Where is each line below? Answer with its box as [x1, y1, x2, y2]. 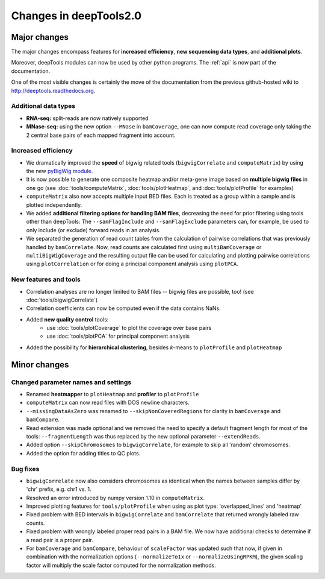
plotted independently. [26, 201, 82, 208]
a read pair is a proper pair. [26, 536, 93, 543]
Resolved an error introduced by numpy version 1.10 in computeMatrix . [26, 494, 205, 501]
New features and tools [11, 275, 81, 283]
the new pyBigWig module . [26, 168, 93, 175]
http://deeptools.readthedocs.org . [11, 87, 96, 94]
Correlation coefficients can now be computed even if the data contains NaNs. [26, 305, 221, 312]
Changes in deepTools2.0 [11, 9, 141, 22]
